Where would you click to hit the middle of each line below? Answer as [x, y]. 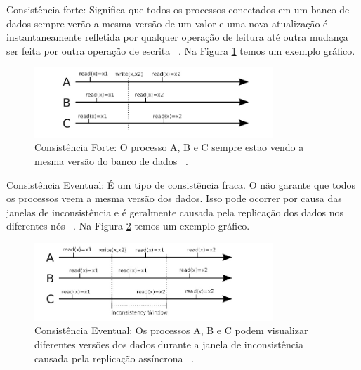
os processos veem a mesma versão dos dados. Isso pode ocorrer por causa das [174, 198]
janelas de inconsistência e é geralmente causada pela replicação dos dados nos [175, 212]
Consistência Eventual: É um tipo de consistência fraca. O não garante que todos [181, 184]
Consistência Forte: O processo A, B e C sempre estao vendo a [169, 147]
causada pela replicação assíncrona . [114, 358]
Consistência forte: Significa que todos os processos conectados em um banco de [178, 9]
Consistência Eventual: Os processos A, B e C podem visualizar [171, 330]
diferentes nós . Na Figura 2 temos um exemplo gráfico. [128, 226]
